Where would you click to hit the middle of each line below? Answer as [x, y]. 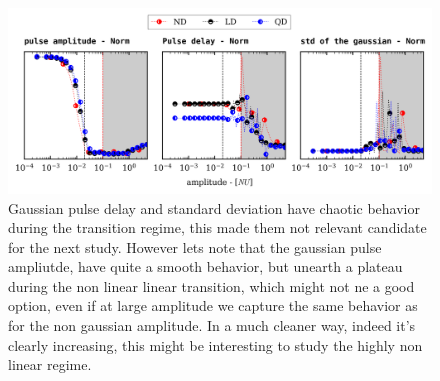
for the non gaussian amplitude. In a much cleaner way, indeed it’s [212, 325]
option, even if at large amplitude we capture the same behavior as [213, 305]
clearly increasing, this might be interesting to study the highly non [215, 344]
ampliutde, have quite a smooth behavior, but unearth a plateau [205, 266]
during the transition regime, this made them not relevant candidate [217, 227]
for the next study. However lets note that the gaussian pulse [195, 246]
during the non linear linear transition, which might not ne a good [211, 285]
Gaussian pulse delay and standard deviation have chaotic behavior [214, 207]
